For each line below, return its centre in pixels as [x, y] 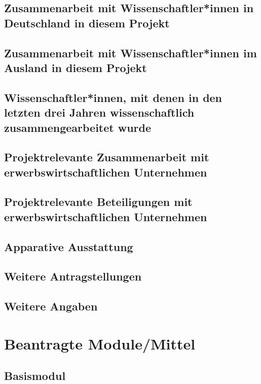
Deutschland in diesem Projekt [87, 23]
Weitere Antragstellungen [73, 276]
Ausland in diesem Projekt [76, 67]
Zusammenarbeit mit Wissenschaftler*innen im [130, 53]
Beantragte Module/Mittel [100, 343]
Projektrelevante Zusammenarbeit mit [107, 157]
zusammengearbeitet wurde [78, 127]
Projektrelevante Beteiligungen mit [98, 202]
